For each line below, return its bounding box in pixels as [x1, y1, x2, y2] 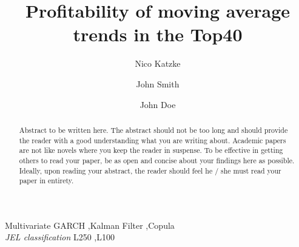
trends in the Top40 [73, 22, 243, 47]
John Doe [139, 98, 176, 110]
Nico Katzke [135, 57, 181, 70]
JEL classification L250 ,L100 [5, 231, 115, 243]
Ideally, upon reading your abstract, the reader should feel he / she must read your [19, 165, 281, 175]
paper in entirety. [19, 175, 74, 186]
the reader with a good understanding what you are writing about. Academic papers [19, 135, 286, 145]
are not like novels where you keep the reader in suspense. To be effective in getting [19, 145, 283, 155]
